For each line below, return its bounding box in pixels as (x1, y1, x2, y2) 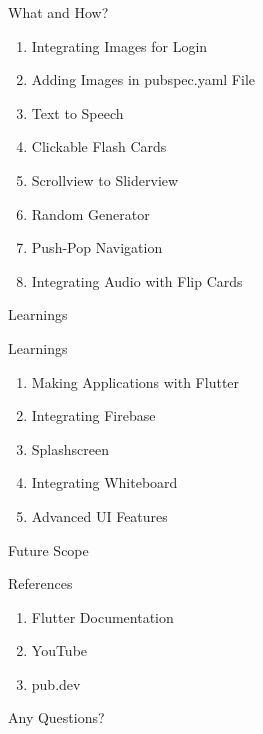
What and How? (8, 2, 109, 22)
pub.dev (31, 673, 81, 694)
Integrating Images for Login (31, 35, 208, 56)
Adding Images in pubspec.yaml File (31, 69, 255, 90)
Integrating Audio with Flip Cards (31, 270, 243, 291)
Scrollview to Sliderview (31, 169, 179, 190)
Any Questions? (8, 707, 105, 728)
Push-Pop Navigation (31, 237, 163, 258)
